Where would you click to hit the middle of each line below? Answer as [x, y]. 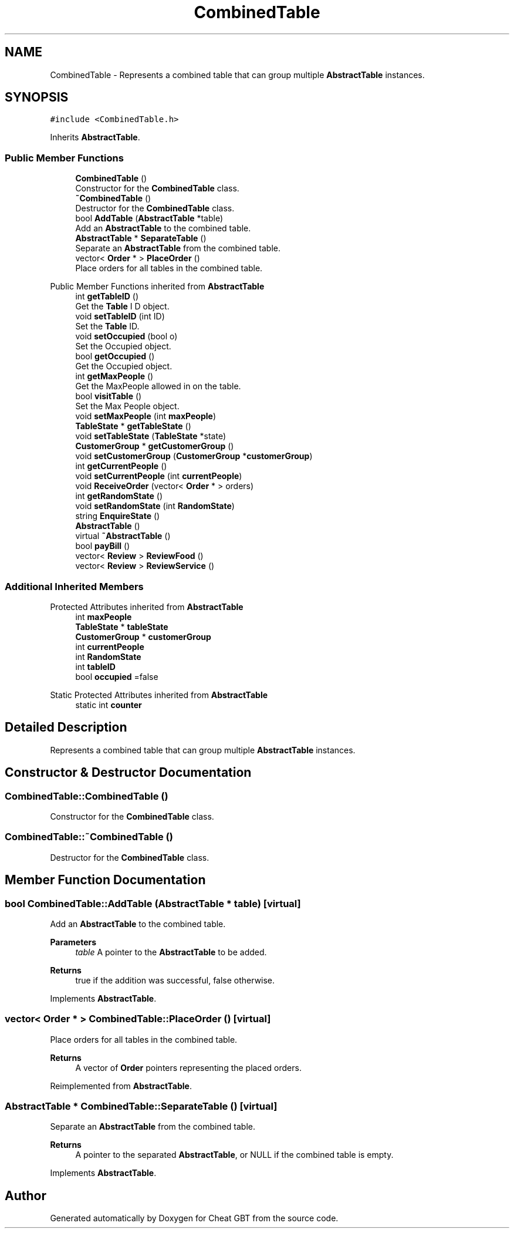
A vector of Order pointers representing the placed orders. [188, 1067]
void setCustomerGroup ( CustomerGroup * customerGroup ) [194, 456]
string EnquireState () [118, 516]
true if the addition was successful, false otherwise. [175, 980]
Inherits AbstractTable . [95, 137]
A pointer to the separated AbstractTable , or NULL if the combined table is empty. [234, 1155]
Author [26, 1195]
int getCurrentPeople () [121, 466]
